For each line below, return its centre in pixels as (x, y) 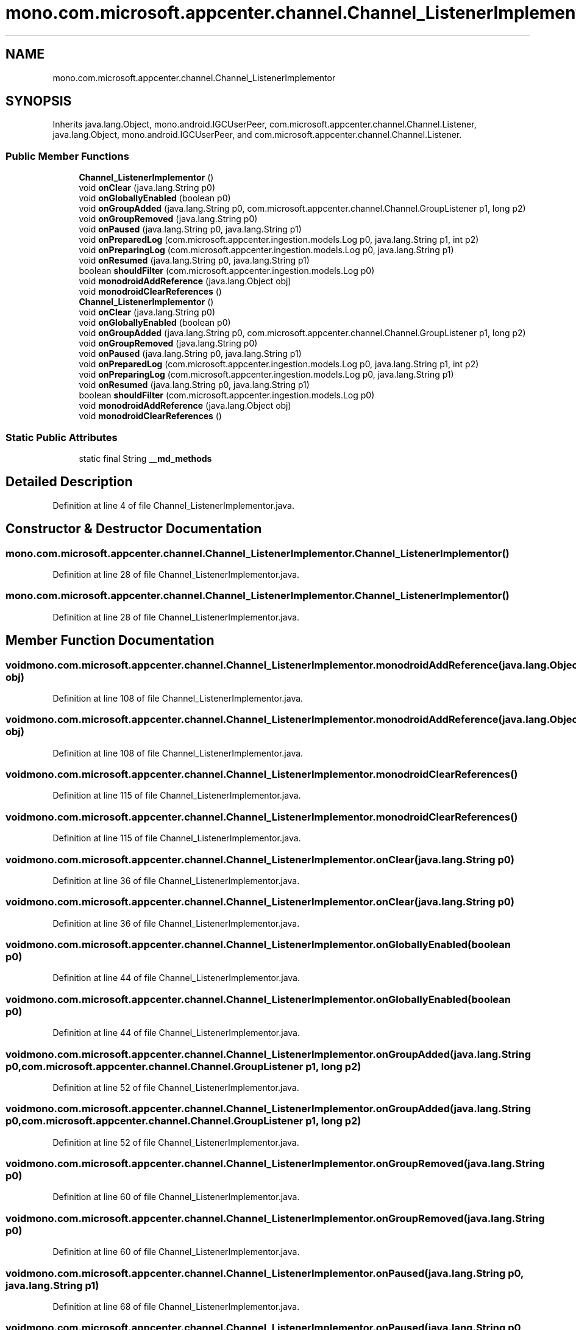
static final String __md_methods (145, 458)
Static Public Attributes (62, 437)
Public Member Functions (67, 156)
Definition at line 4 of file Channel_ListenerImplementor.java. (173, 505)
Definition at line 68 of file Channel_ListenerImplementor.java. (176, 1306)
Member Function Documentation (110, 641)
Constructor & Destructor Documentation (134, 529)
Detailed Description (69, 482)
